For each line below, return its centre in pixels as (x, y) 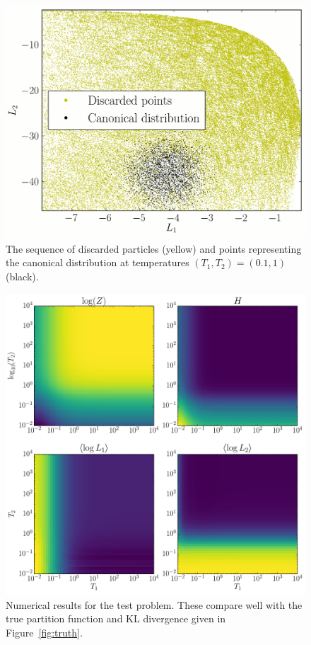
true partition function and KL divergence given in (116, 618)
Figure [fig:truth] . (44, 632)
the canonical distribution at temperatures (98, 262)
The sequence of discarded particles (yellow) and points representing (154, 248)
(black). (22, 276)
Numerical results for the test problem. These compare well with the (154, 604)
